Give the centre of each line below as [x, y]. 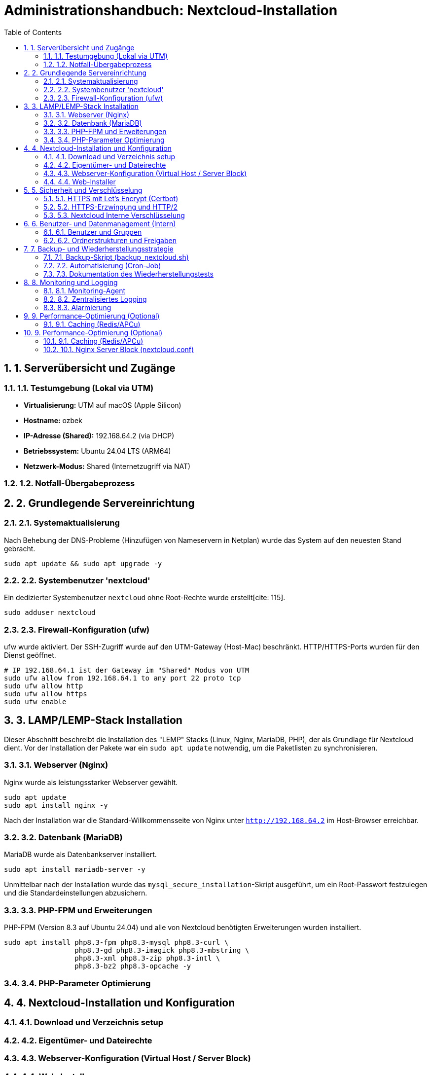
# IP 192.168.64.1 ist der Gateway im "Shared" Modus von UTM [127, 670]
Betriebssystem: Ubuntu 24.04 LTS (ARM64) [97, 451]
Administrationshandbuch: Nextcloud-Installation [171, 10]
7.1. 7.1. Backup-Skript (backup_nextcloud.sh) [116, 257]
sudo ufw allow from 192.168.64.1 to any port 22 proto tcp [123, 678]
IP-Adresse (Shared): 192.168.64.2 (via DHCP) [99, 435]
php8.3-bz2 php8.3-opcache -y [133, 966]
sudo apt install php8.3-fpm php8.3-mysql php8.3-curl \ [116, 943]
